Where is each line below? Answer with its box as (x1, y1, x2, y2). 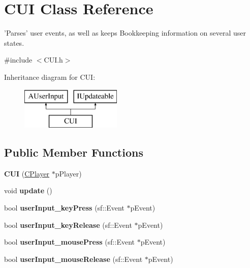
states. (4, 37, 24, 48)
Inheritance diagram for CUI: (4, 71, 96, 82)
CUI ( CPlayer (4, 168, 50, 178)
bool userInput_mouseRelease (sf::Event (4, 253, 143, 264)
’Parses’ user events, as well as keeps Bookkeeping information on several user (4, 27, 246, 38)
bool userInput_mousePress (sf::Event (4, 236, 135, 247)
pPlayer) (55, 168, 82, 178)
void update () (4, 185, 52, 196)
